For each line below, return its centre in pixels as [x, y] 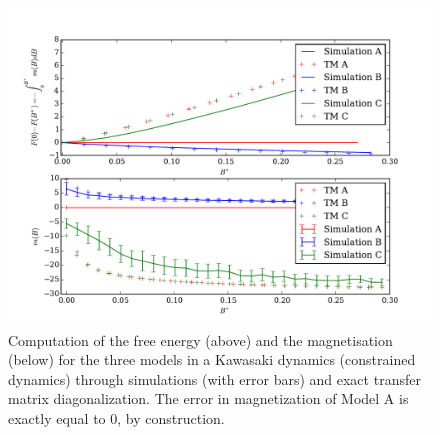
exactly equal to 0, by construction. [116, 417]
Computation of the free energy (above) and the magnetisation [200, 339]
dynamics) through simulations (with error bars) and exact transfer [214, 378]
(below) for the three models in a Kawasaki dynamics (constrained [212, 359]
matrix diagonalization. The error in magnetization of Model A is [208, 398]
